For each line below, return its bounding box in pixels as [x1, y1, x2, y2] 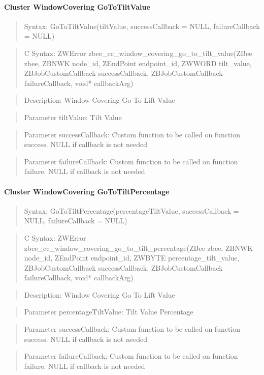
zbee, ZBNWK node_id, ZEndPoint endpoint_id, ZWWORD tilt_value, [24, 57, 252, 68]
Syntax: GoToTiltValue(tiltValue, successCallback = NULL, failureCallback [24, 20, 260, 31]
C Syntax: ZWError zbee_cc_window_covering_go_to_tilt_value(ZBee [24, 47, 252, 58]
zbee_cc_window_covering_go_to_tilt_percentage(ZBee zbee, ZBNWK [24, 242, 253, 253]
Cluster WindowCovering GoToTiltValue [4, 1, 150, 12]
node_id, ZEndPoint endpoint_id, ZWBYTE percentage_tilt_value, [24, 252, 240, 263]
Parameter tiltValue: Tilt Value [24, 111, 122, 122]
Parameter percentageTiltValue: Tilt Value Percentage [24, 306, 193, 317]
